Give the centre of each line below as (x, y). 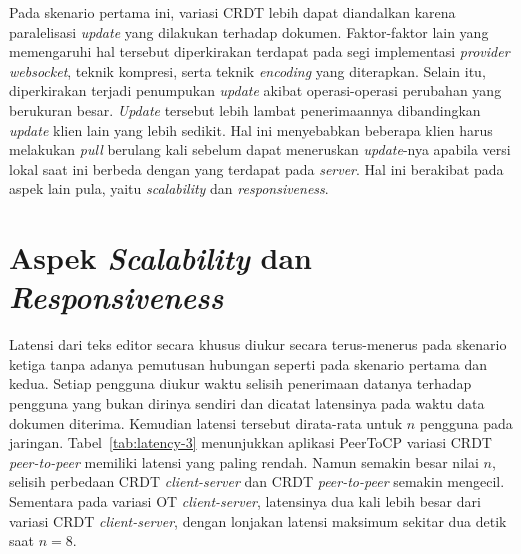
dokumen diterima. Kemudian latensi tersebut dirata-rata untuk (206, 422)
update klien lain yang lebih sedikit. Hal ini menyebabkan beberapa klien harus (251, 129)
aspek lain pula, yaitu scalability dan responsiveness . (169, 188)
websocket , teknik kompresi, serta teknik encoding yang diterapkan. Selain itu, (247, 70)
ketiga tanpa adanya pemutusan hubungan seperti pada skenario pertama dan (248, 363)
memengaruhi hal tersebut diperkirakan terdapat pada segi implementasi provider (259, 51)
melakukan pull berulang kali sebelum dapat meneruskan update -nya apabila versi (260, 149)
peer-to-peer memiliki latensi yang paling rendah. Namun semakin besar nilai (244, 461)
